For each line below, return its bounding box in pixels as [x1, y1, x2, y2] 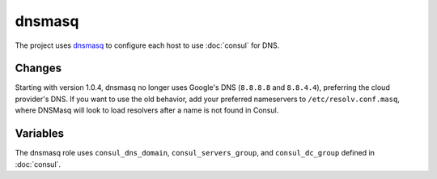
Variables [15, 126, 65, 141]
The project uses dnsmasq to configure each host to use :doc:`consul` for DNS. [15, 40, 280, 50]
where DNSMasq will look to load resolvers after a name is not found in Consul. [15, 105, 279, 115]
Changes [15, 62, 62, 75]
